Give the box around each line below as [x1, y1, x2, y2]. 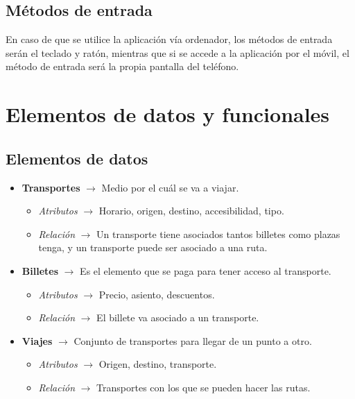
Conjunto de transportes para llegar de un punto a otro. [73, 333, 312, 348]
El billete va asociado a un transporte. [96, 310, 259, 325]
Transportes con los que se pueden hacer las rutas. [96, 380, 311, 394]
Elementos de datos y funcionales [6, 100, 330, 128]
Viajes [21, 333, 53, 348]
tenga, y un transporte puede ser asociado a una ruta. [38, 240, 268, 255]
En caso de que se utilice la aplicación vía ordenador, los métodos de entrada [6, 32, 333, 46]
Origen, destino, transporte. [98, 357, 217, 371]
